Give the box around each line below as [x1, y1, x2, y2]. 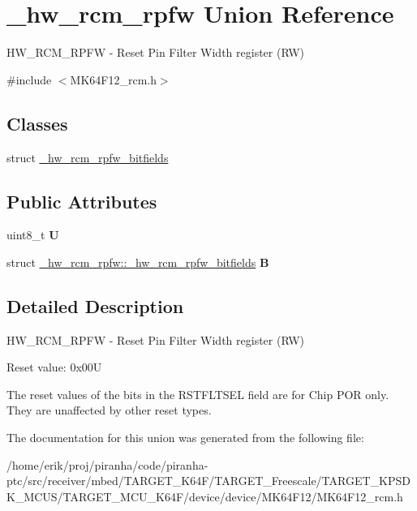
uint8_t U [6, 226, 59, 243]
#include [6, 71, 52, 88]
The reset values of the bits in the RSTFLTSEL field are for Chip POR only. [6, 385, 389, 402]
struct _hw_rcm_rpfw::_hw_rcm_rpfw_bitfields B [6, 253, 269, 270]
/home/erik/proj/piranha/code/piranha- [6, 456, 208, 473]
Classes [6, 110, 68, 135]
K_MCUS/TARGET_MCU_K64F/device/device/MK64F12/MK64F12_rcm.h [6, 487, 403, 505]
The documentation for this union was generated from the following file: [6, 429, 364, 446]
